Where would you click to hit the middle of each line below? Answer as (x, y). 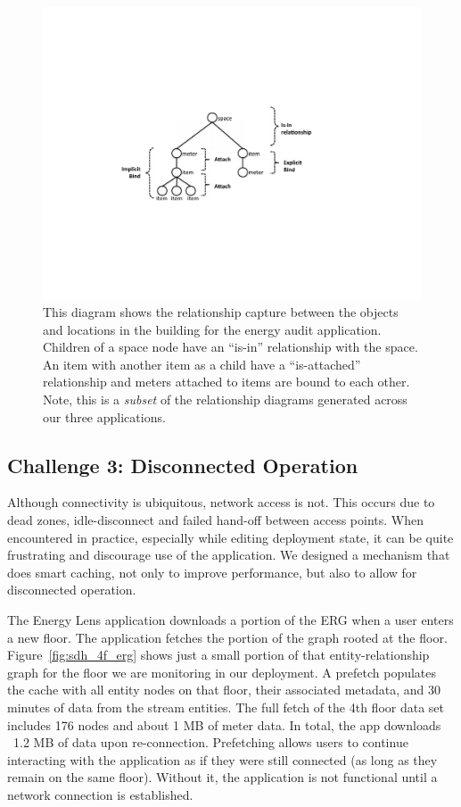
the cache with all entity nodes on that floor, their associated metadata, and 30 (224, 690)
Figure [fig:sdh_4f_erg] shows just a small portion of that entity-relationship (218, 655)
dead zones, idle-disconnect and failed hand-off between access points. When (216, 520)
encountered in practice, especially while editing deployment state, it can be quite (230, 537)
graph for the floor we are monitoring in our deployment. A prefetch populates (222, 672)
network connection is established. (100, 794)
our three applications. (104, 416)
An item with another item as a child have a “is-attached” (202, 364)
